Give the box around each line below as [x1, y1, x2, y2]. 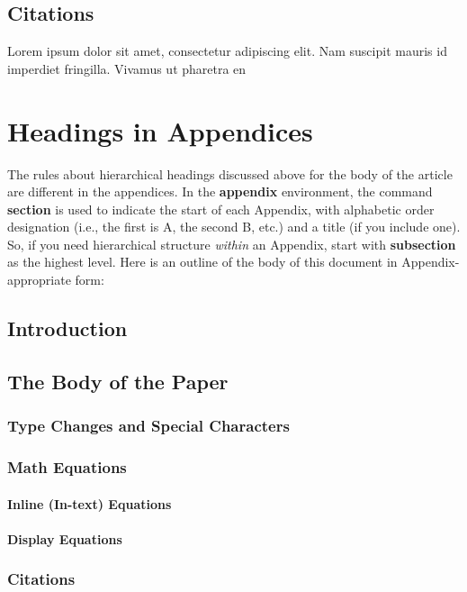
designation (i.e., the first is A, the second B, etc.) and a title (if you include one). [7, 217, 461, 236]
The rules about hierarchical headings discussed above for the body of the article [7, 164, 453, 183]
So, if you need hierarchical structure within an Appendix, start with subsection [7, 234, 456, 253]
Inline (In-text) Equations [7, 494, 172, 513]
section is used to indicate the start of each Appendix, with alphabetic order [7, 199, 435, 218]
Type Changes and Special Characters [7, 414, 290, 437]
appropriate [7, 270, 71, 289]
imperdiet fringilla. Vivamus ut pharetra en [7, 59, 247, 77]
